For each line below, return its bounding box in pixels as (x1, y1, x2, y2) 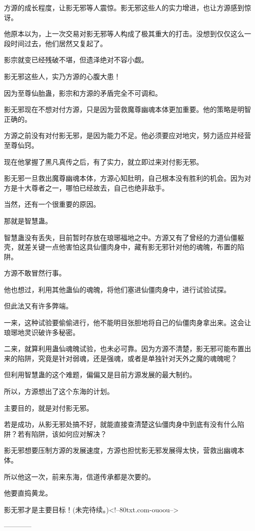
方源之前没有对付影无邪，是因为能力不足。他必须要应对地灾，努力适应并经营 (4, 130, 251, 140)
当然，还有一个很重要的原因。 (4, 199, 100, 209)
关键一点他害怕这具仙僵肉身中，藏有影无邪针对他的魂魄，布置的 (31, 242, 237, 252)
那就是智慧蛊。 (4, 215, 52, 225)
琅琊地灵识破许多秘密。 (4, 327, 79, 337)
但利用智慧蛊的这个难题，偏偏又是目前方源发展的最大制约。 (4, 369, 196, 380)
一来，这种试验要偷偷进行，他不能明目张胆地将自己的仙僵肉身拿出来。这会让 (4, 317, 251, 328)
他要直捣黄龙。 (4, 488, 52, 498)
